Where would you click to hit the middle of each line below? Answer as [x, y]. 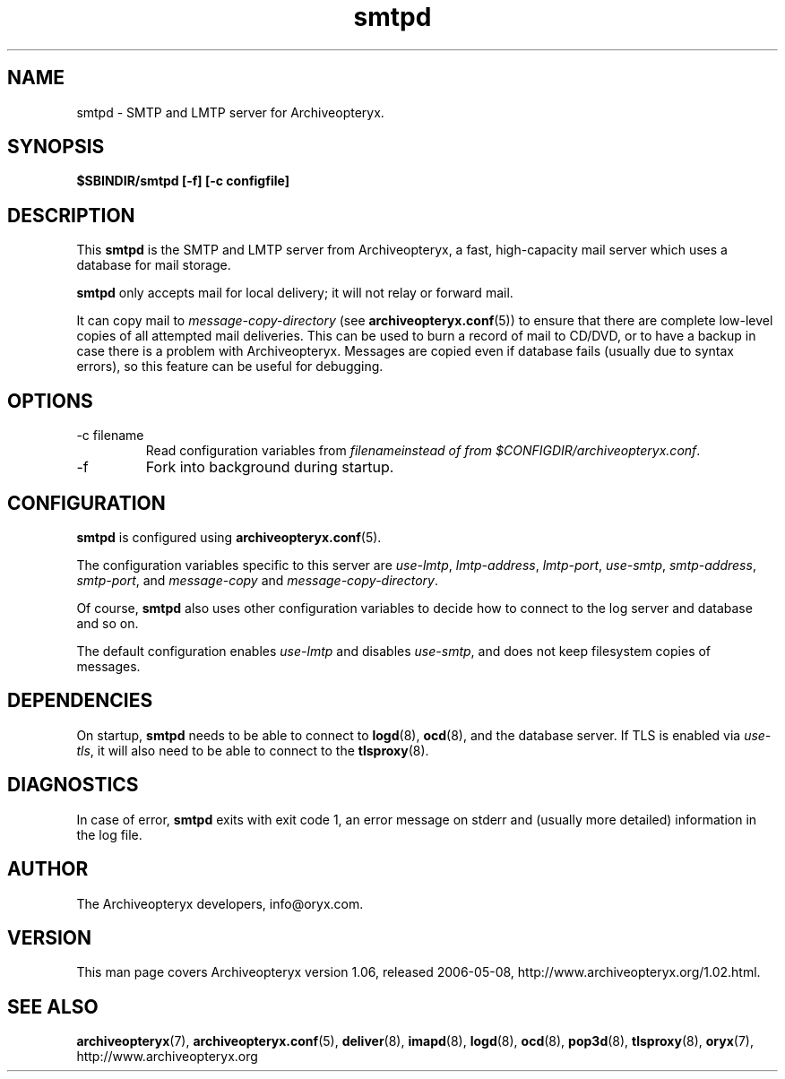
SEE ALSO [53, 1006]
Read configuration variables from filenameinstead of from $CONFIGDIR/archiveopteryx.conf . [423, 451]
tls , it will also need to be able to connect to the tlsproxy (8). [253, 750]
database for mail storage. [154, 265]
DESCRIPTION [71, 215]
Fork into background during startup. [270, 467]
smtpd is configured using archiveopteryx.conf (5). [229, 537]
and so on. [108, 623]
